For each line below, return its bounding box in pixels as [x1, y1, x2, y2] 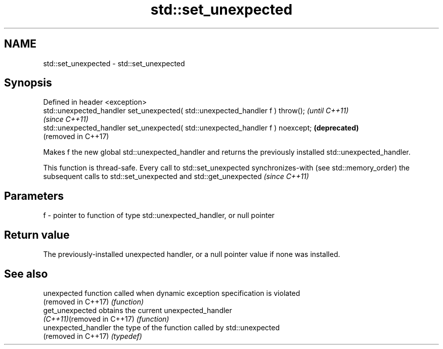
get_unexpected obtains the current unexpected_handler [43, 306, 232, 315]
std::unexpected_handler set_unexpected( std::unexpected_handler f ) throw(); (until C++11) [43, 106, 349, 115]
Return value [4, 228, 70, 241]
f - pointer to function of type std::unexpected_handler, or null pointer [43, 211, 275, 220]
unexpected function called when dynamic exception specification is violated [43, 288, 300, 297]
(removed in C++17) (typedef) [43, 331, 142, 340]
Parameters [4, 189, 64, 202]
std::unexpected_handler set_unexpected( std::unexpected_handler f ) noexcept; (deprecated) [43, 123, 359, 133]
